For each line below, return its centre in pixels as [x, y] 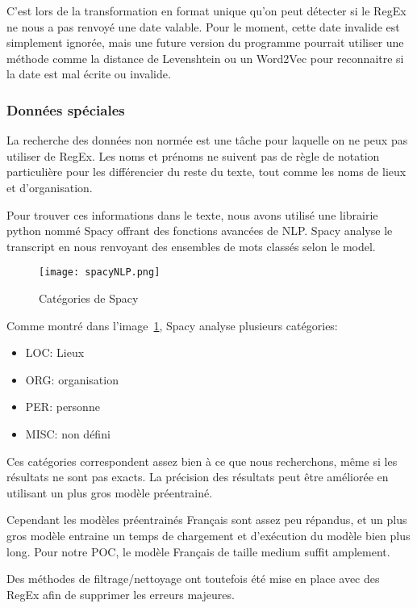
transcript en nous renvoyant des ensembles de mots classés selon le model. [191, 246]
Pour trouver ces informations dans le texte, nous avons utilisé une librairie [192, 214]
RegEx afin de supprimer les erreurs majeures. [121, 594]
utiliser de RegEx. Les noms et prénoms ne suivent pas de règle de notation [193, 155]
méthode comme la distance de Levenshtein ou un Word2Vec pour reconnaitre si [205, 58]
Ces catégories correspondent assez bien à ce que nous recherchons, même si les [202, 461]
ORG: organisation [72, 379]
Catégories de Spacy [89, 298]
